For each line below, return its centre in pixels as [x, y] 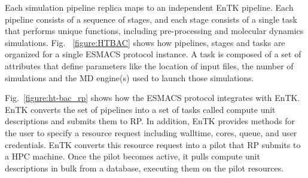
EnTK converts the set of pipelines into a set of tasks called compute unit [140, 109]
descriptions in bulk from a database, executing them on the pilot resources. [144, 168]
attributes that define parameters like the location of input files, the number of [149, 65]
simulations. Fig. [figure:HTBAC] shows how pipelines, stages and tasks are [145, 42]
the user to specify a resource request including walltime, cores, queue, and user [151, 132]
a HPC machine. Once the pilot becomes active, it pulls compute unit [132, 156]
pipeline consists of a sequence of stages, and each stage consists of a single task [151, 19]
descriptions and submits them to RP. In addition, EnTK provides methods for [150, 121]
